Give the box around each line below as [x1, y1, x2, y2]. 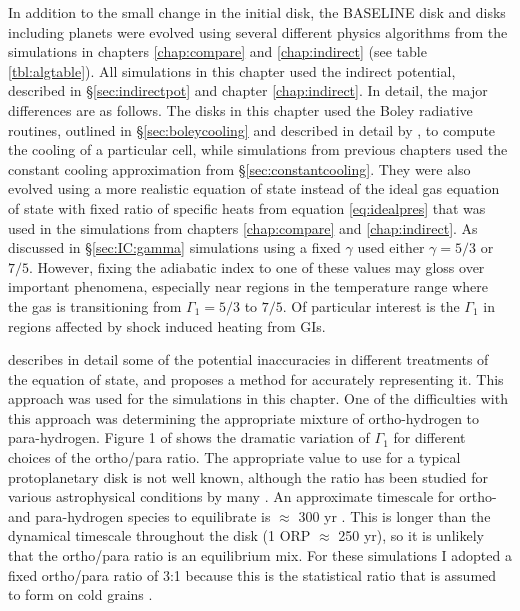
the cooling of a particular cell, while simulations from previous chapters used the [8, 139, 508, 160]
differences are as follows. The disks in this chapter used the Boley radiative [8, 99, 473, 120]
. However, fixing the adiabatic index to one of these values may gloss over [29, 256, 485, 277]
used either [357, 237, 425, 258]
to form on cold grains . [8, 584, 153, 605]
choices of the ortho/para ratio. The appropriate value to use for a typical [8, 447, 461, 468]
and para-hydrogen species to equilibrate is [8, 505, 271, 526]
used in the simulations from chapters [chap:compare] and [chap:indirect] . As [8, 217, 478, 238]
